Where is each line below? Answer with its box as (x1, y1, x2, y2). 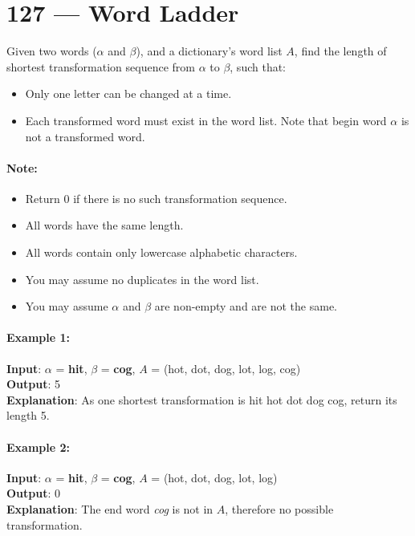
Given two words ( (6, 43, 97, 59)
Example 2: (6, 438, 70, 455)
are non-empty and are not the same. (154, 298, 337, 315)
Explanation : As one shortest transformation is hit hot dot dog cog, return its (6, 391, 397, 408)
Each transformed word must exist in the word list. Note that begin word (25, 112, 387, 128)
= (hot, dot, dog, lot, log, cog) (151, 359, 301, 376)
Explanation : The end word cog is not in (6, 501, 214, 518)
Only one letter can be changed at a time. (25, 85, 232, 102)
